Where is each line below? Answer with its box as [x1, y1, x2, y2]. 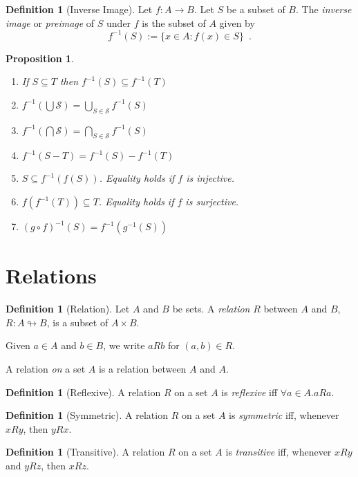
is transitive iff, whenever [225, 445, 332, 459]
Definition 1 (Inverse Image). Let [6, 2, 153, 16]
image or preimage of [6, 15, 95, 30]
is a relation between [98, 361, 187, 375]
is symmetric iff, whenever [229, 408, 339, 422]
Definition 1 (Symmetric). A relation [6, 408, 168, 422]
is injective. [186, 171, 234, 185]
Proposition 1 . [6, 50, 74, 65]
